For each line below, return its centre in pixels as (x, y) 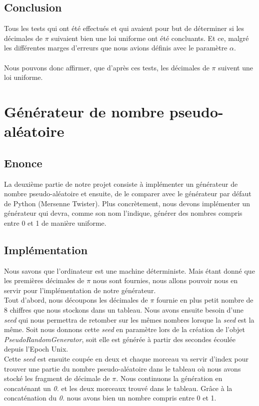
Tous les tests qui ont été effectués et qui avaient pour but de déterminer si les (124, 28)
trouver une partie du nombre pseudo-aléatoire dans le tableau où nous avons (122, 368)
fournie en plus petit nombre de (205, 300)
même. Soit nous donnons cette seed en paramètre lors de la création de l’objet (125, 329)
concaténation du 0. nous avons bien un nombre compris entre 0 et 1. (110, 398)
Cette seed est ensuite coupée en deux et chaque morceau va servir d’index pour (126, 359)
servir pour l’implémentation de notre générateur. (80, 290)
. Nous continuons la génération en (169, 378)
